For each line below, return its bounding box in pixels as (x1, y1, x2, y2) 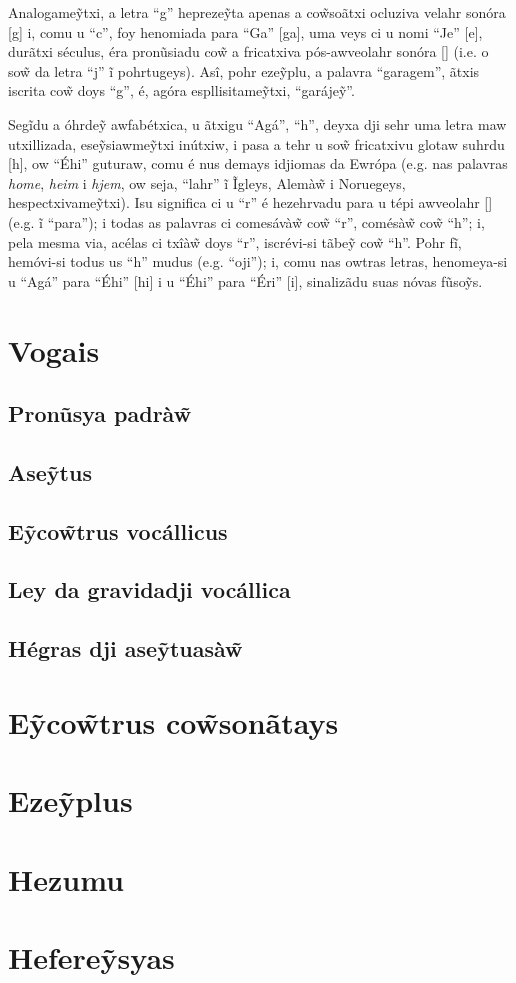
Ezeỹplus (8, 780, 133, 821)
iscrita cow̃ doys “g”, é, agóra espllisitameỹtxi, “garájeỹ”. (8, 80, 355, 101)
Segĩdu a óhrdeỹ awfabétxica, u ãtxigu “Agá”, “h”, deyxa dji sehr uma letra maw (8, 113, 507, 134)
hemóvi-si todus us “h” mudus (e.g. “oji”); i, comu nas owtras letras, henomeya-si (8, 251, 508, 272)
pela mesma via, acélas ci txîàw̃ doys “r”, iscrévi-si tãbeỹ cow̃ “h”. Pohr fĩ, (8, 231, 462, 252)
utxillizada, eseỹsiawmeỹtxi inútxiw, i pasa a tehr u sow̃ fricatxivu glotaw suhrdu (8, 133, 505, 154)
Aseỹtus (8, 456, 92, 487)
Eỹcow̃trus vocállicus (8, 515, 228, 546)
